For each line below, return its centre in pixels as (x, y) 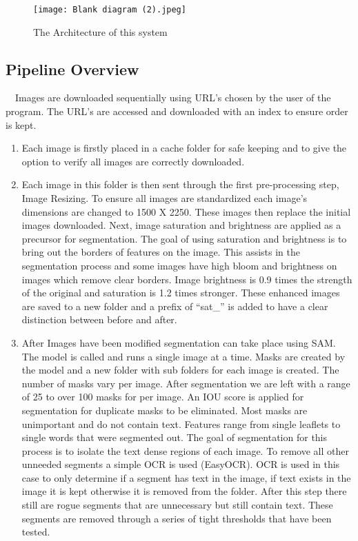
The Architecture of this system (100, 31)
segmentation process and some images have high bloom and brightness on (179, 265)
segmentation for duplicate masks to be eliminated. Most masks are (165, 410)
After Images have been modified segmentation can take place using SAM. (179, 342)
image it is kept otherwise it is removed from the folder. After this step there (184, 491)
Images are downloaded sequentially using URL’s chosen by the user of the (173, 98)
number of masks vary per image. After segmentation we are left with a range (186, 383)
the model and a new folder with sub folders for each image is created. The (180, 370)
